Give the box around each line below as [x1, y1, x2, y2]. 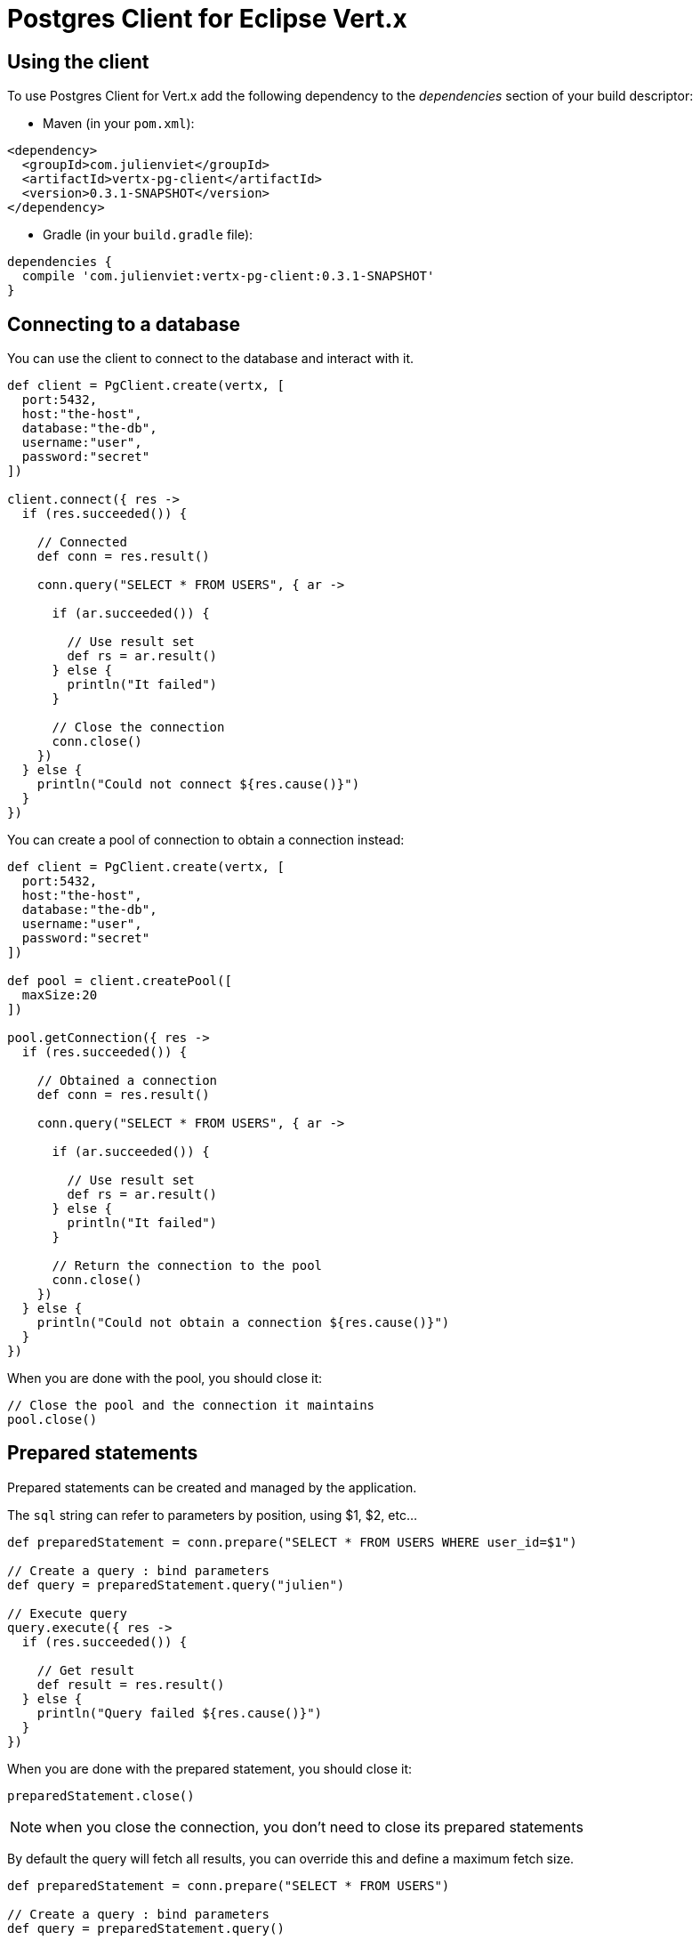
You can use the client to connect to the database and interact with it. [7, 351, 414, 367]
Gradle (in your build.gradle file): [43, 227, 253, 243]
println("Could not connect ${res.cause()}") [36, 777, 360, 792]
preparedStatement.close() [7, 1788, 195, 1803]
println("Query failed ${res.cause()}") [36, 1705, 323, 1720]
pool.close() [7, 1412, 98, 1427]
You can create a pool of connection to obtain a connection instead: [7, 832, 405, 848]
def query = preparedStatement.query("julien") [7, 1577, 345, 1592]
